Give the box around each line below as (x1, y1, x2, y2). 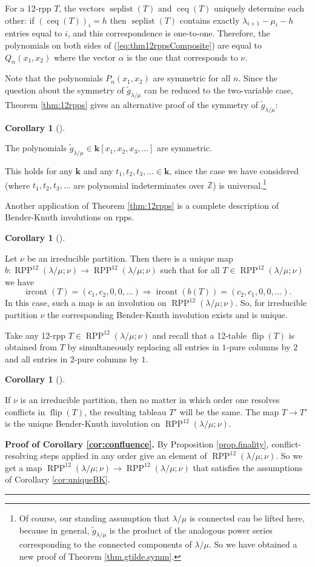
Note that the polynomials (5, 72, 103, 84)
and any (83, 164, 113, 177)
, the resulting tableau (84, 405, 167, 418)
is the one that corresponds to (127, 50, 238, 63)
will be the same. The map (179, 405, 279, 418)
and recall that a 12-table (152, 328, 247, 341)
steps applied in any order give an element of (40, 449, 207, 462)
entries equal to (5, 27, 62, 39)
